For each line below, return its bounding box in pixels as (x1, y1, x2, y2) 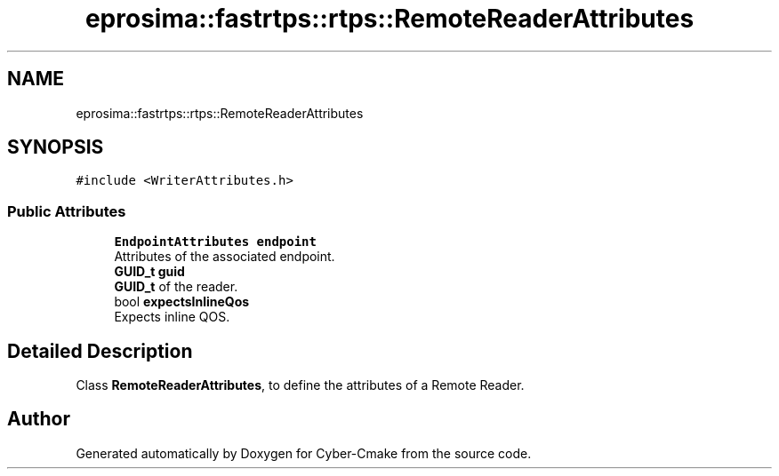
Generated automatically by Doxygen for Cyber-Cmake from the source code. (76, 445, 532, 461)
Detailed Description (7, 339, 193, 362)
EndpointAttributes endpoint (114, 234, 317, 250)
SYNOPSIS (7, 136, 104, 159)
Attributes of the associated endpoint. (114, 249, 335, 265)
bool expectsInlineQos (114, 294, 250, 310)
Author (7, 408, 70, 431)
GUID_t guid (114, 264, 185, 280)
